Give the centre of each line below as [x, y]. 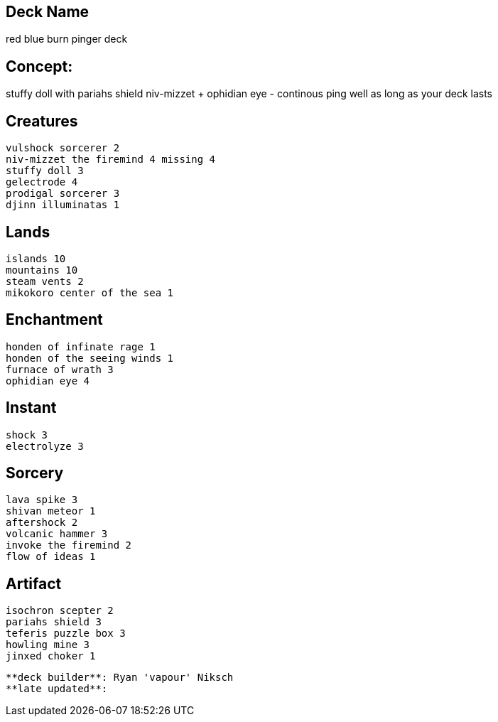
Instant [31, 408]
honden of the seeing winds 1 [90, 358]
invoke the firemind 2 [69, 545]
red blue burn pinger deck [67, 39]
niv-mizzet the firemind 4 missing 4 [111, 160]
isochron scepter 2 [60, 611]
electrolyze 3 [45, 446]
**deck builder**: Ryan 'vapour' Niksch [120, 678]
